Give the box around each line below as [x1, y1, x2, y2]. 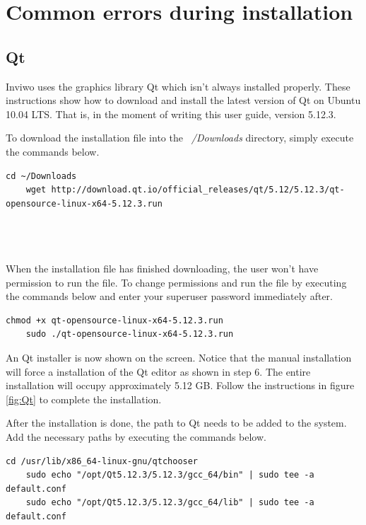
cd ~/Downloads [6, 171, 77, 181]
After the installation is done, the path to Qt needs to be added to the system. [6, 415, 347, 430]
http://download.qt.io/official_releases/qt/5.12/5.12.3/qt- [51, 185, 345, 195]
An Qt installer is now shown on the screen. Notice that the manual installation [6, 350, 352, 365]
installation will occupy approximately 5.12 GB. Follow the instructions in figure [6, 378, 355, 393]
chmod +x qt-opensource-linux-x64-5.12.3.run [6, 315, 223, 325]
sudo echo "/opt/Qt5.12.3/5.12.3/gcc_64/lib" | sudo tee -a [25, 497, 314, 508]
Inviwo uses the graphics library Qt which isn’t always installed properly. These [6, 79, 350, 93]
